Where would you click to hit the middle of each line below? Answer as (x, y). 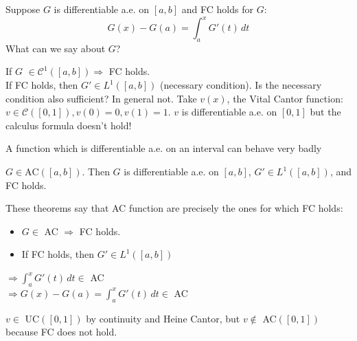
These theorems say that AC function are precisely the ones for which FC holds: (174, 208)
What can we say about (56, 48)
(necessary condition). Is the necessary (241, 85)
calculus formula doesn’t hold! (69, 125)
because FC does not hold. (61, 332)
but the (325, 112)
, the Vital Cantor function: (285, 98)
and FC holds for (217, 9)
